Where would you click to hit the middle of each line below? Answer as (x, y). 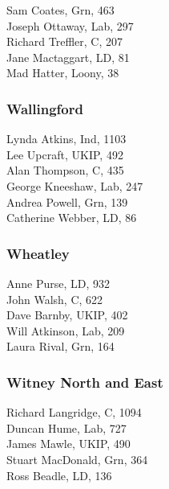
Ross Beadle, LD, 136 (59, 475)
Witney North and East (85, 382)
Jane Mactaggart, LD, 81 (68, 57)
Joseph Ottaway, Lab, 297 (70, 25)
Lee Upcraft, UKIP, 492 (65, 154)
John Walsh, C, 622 (55, 299)
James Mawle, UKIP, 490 (68, 444)
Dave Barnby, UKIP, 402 (67, 315)
